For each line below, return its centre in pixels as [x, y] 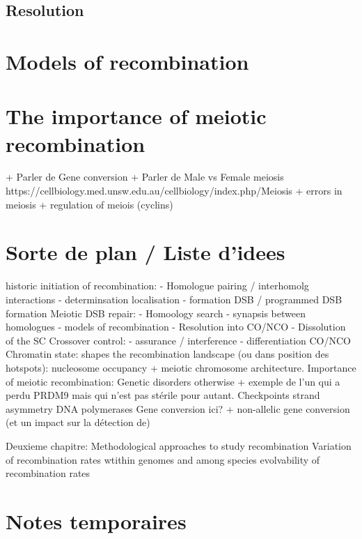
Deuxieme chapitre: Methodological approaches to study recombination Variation [179, 445]
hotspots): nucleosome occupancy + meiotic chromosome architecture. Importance [181, 367]
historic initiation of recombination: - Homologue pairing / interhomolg [157, 286]
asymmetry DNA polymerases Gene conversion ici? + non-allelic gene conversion [178, 408]
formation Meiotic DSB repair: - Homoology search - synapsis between [156, 313]
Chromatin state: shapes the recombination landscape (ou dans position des [167, 354]
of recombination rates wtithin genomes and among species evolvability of [163, 459]
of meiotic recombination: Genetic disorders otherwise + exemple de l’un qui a [173, 381]
